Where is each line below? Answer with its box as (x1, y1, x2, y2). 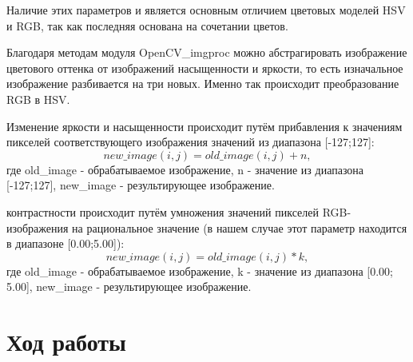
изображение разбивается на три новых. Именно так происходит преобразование (6, 75, 399, 92)
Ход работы (6, 325, 126, 358)
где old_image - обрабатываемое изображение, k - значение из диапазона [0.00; (6, 262, 393, 279)
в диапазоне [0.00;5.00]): (6, 235, 125, 252)
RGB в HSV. (6, 90, 70, 107)
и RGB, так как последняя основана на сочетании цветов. (6, 17, 288, 34)
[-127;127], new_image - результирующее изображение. (6, 177, 275, 193)
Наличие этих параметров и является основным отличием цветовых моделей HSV (6, 2, 406, 18)
